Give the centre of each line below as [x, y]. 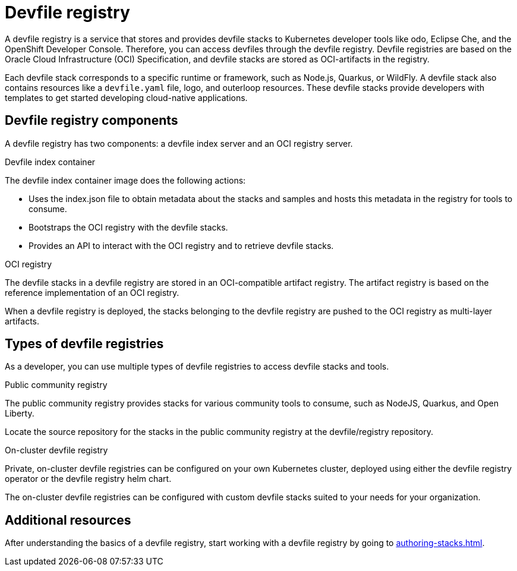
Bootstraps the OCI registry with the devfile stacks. [128, 227]
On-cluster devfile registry [56, 450]
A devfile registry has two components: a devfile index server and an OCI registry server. [179, 143]
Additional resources [68, 520]
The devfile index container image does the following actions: [125, 180]
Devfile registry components [92, 121]
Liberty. [20, 414]
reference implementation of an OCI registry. [92, 292]
